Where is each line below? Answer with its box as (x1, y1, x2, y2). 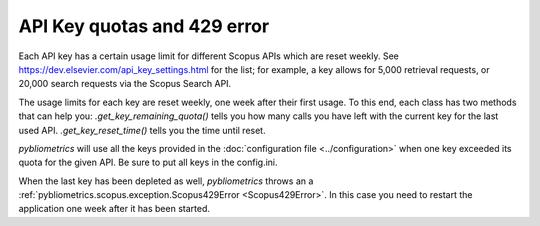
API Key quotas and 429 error (18, 15, 270, 37)
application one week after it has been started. (18, 203, 210, 215)
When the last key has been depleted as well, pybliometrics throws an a (18, 175, 314, 187)
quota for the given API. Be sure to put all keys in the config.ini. (18, 156, 279, 169)
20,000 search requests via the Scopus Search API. (18, 78, 232, 90)
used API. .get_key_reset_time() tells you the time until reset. (18, 124, 266, 136)
